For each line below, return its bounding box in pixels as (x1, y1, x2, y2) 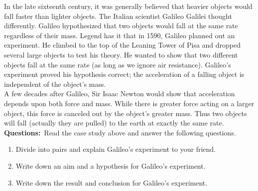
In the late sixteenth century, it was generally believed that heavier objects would (4, 1, 253, 11)
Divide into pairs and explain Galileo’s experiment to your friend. (15, 144, 216, 154)
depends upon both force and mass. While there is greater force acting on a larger (4, 98, 255, 108)
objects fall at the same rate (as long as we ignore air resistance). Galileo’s (4, 59, 231, 69)
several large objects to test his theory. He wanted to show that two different (4, 49, 238, 60)
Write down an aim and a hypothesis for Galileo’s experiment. (15, 160, 206, 171)
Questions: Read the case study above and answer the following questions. (4, 127, 236, 137)
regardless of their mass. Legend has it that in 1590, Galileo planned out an (4, 30, 235, 40)
